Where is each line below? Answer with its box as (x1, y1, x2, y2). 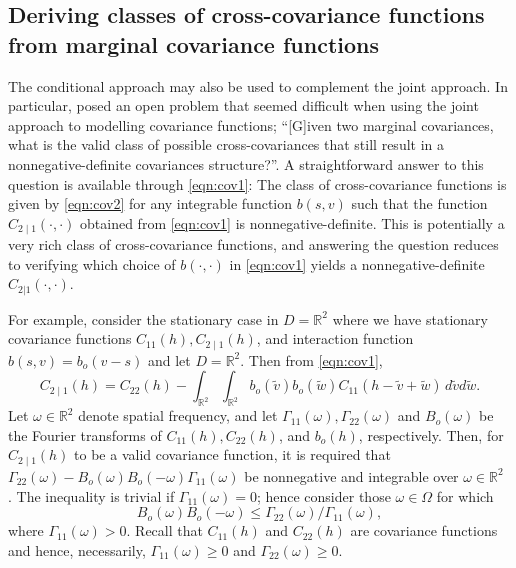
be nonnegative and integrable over (244, 465, 459, 486)
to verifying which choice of (8, 253, 176, 274)
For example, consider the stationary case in (8, 308, 279, 329)
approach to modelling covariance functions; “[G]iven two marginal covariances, (8, 114, 494, 135)
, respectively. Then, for (358, 424, 504, 445)
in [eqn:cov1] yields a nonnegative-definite (229, 253, 485, 274)
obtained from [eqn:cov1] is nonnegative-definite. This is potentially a (80, 212, 505, 233)
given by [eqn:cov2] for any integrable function (8, 193, 293, 214)
